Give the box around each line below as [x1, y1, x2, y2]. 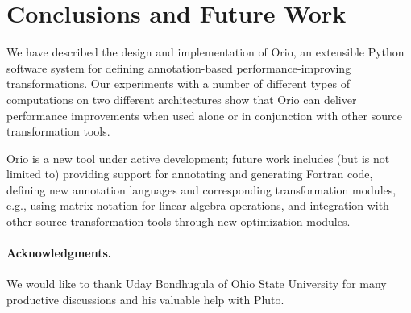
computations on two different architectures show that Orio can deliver [6, 90, 357, 107]
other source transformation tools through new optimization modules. [6, 213, 351, 230]
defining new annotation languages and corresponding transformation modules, [6, 181, 396, 198]
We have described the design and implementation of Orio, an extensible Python [6, 44, 405, 61]
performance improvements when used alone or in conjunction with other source [6, 106, 402, 123]
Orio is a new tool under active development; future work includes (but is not [6, 149, 390, 166]
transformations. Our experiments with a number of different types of [6, 75, 351, 92]
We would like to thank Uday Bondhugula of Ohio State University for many [6, 275, 387, 292]
